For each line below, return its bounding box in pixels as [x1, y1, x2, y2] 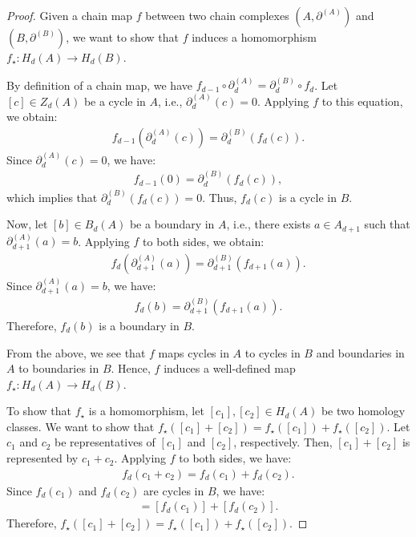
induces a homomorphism [192, 29, 317, 45]
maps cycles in [158, 344, 229, 361]
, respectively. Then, [233, 434, 333, 450]
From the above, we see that [6, 344, 146, 361]
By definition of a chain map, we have [6, 76, 192, 93]
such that [364, 216, 410, 232]
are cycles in [143, 482, 204, 499]
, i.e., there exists [226, 216, 311, 232]
